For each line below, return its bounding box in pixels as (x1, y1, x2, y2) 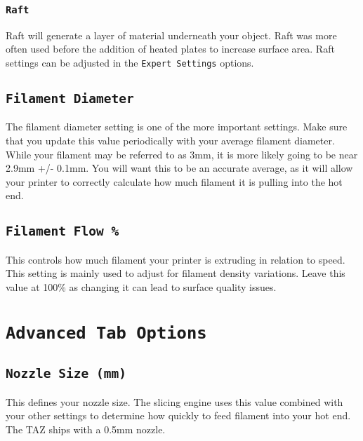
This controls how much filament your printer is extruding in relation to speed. (6, 252, 345, 266)
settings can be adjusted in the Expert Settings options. (6, 55, 254, 69)
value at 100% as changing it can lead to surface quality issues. (6, 279, 277, 294)
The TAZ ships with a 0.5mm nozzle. (6, 422, 166, 436)
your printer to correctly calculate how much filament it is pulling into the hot (6, 174, 343, 189)
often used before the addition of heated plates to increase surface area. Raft (6, 41, 335, 56)
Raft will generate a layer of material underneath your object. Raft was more (6, 27, 337, 42)
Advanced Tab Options (6, 323, 207, 343)
